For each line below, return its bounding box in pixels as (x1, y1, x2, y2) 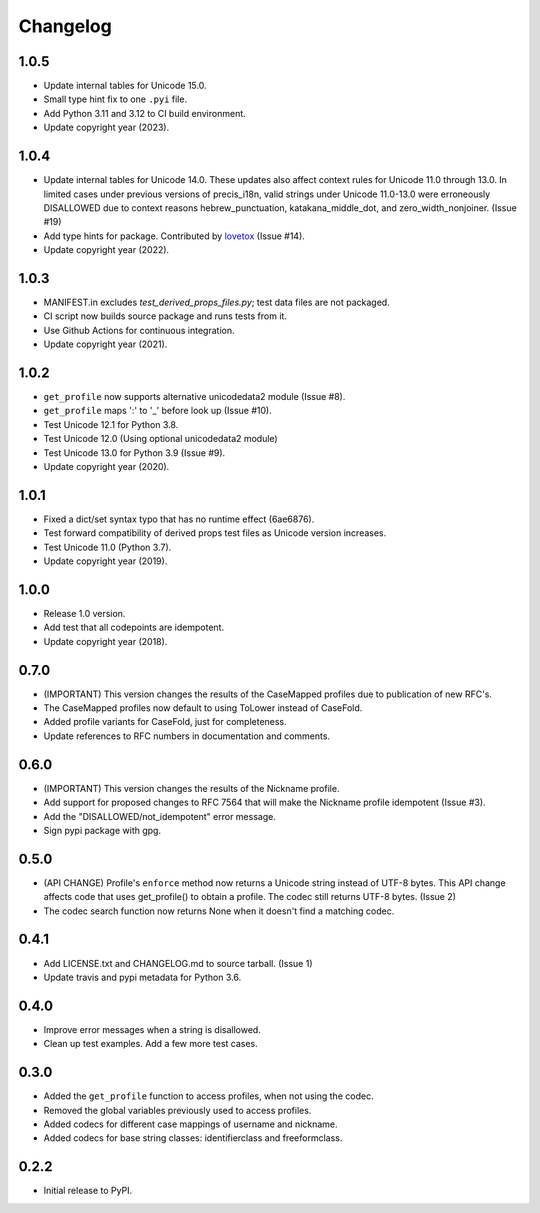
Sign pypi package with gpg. (43, 824, 162, 836)
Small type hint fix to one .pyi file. (43, 93, 188, 105)
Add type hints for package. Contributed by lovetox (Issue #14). (43, 230, 305, 242)
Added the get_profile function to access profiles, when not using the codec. (43, 1090, 374, 1102)
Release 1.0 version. (43, 608, 126, 620)
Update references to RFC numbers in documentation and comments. (43, 730, 330, 742)
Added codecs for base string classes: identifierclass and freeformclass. (43, 1132, 343, 1144)
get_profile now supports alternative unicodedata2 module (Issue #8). (43, 391, 346, 403)
